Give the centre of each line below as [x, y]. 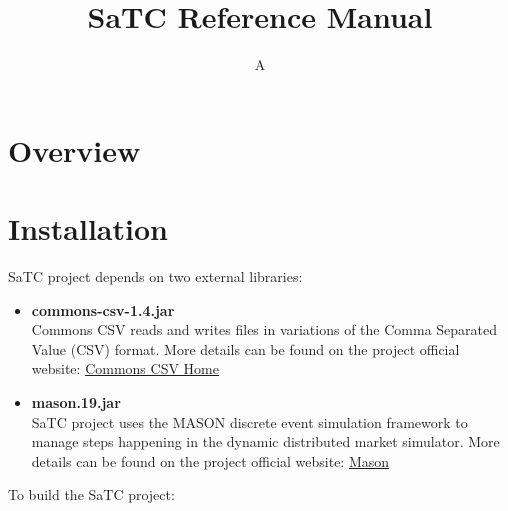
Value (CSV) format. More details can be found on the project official [245, 348]
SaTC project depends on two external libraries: [155, 276]
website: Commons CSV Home [125, 368]
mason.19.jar [76, 402]
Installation [88, 228]
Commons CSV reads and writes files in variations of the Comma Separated [264, 329]
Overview [74, 149]
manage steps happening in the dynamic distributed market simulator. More [265, 441]
